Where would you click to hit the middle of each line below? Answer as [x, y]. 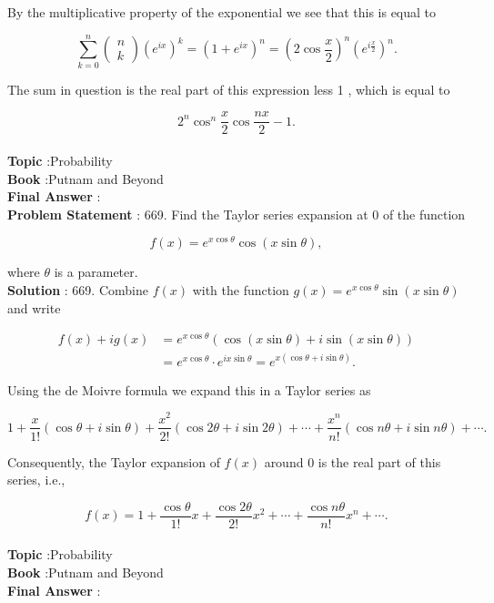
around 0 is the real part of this [353, 461]
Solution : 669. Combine [78, 290]
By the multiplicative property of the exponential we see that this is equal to [222, 12]
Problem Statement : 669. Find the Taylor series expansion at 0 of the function [237, 214]
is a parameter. [96, 272]
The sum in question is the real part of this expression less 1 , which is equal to [229, 89]
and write [34, 307]
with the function [241, 290]
